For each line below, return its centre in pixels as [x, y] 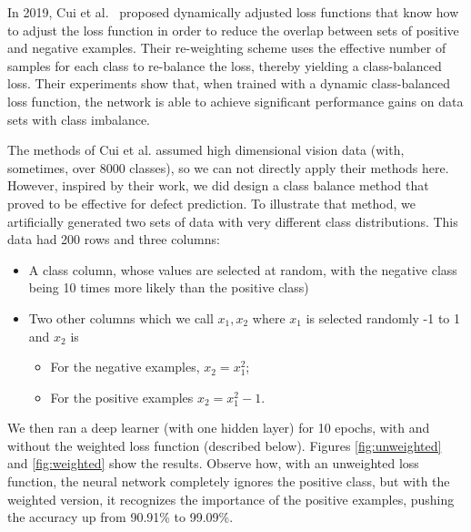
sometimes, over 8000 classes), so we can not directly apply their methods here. [228, 167]
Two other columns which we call [121, 317]
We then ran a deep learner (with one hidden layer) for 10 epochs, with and [219, 428]
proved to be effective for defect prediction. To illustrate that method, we [211, 203]
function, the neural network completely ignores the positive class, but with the [229, 481]
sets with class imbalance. [79, 119]
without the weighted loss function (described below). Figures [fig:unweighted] [225, 445]
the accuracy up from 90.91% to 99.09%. [120, 517]
